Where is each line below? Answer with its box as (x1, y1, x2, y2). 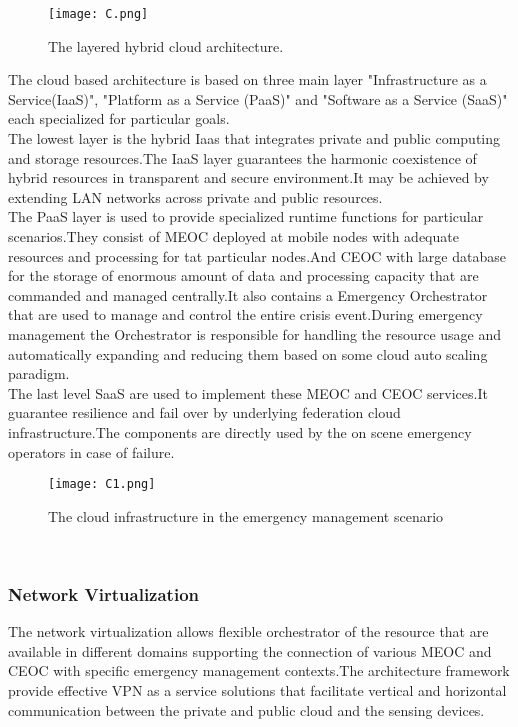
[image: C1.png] (48, 477, 156, 492)
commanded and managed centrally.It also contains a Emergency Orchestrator (8, 284, 488, 305)
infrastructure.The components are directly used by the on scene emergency (8, 421, 472, 442)
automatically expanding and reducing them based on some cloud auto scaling (8, 343, 488, 364)
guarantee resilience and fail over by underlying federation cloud (8, 402, 401, 423)
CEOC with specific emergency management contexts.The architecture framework (8, 660, 510, 681)
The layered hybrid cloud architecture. (48, 35, 284, 56)
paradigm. (8, 363, 70, 384)
